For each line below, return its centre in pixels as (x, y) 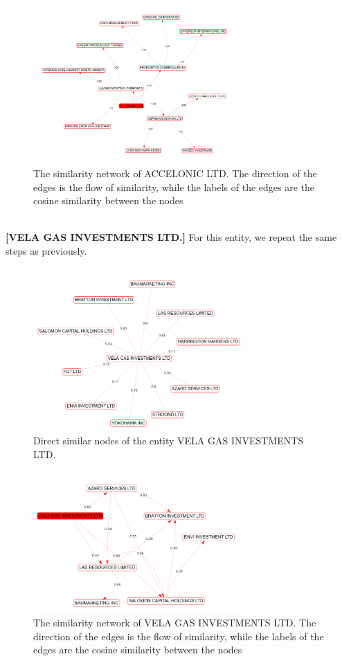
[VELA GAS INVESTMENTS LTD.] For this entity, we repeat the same (171, 237)
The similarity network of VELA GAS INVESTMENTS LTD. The (175, 623)
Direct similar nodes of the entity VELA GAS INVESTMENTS (169, 441)
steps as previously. (46, 250)
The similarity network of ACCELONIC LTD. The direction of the (175, 173)
